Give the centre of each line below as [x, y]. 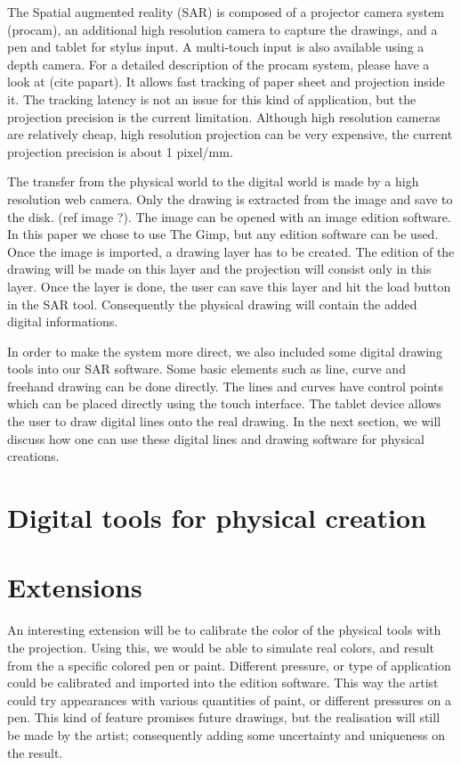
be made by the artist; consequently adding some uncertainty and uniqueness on [226, 734]
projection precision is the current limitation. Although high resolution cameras [224, 116]
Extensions [75, 587]
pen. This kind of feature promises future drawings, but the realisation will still [224, 717]
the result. [35, 752]
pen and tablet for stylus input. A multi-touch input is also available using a [216, 47]
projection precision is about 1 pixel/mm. [120, 151]
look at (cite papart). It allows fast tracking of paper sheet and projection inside [226, 82]
